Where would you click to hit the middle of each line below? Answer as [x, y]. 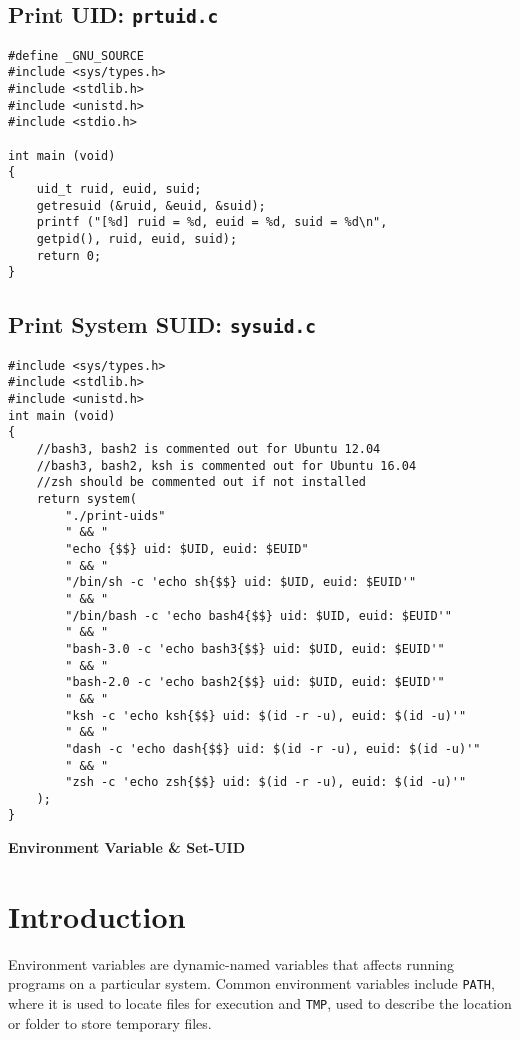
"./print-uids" [115, 515]
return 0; [69, 255]
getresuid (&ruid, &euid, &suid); [151, 205]
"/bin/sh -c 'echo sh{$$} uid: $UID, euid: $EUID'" [241, 582]
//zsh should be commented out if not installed [201, 482]
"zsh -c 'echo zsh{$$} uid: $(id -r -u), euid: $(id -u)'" [266, 782]
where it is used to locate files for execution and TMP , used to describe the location [260, 1003]
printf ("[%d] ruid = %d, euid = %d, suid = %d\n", [212, 222]
